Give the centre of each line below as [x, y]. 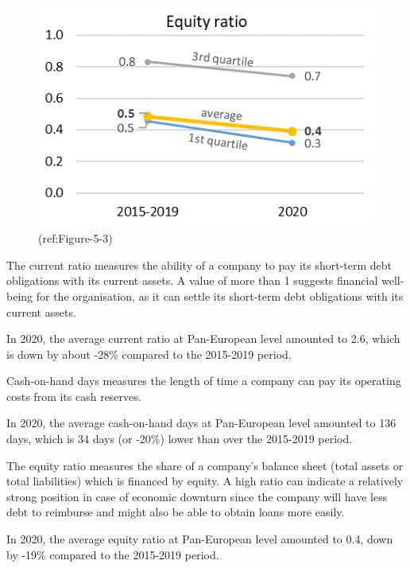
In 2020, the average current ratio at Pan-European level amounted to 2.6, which [203, 338]
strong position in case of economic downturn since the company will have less [197, 496]
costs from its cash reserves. [74, 396]
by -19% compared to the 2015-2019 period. [113, 554]
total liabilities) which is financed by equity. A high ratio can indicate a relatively [205, 481]
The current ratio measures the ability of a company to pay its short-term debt [199, 265]
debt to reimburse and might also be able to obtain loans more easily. [176, 512]
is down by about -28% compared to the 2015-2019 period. [149, 354]
